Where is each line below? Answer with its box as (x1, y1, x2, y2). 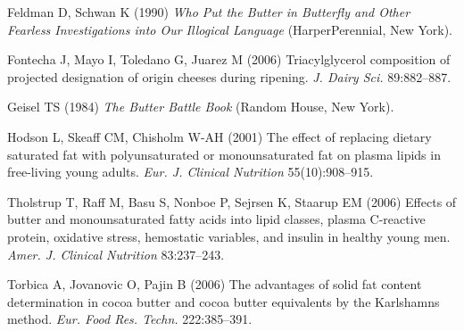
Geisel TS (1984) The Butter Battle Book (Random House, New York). (7, 97, 394, 116)
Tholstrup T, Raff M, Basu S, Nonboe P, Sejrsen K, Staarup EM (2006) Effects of (7, 192, 457, 211)
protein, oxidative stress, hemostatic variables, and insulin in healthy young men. (7, 227, 451, 245)
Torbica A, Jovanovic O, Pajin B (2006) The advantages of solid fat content (7, 275, 422, 294)
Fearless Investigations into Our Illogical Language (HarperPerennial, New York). (7, 20, 453, 38)
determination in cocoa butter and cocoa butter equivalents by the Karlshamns (7, 292, 440, 310)
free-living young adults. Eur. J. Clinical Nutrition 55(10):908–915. (7, 162, 374, 181)
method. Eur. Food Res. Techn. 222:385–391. (7, 310, 253, 328)
